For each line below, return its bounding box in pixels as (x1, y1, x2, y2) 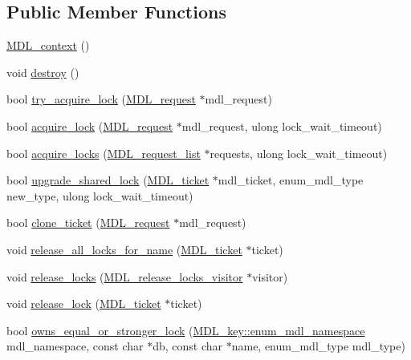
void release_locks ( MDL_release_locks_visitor (6, 268, 243, 285)
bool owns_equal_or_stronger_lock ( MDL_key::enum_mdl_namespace (6, 322, 365, 338)
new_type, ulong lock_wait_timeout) (6, 187, 193, 204)
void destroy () (6, 63, 79, 80)
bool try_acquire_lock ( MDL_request (6, 91, 196, 107)
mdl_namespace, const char (6, 338, 144, 354)
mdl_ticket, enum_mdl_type (218, 172, 364, 188)
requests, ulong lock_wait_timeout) (210, 144, 388, 161)
